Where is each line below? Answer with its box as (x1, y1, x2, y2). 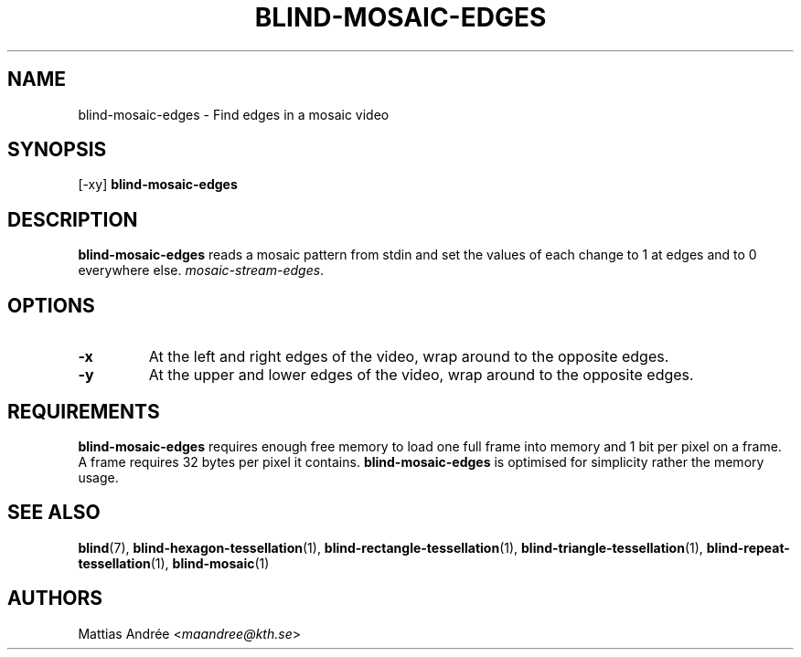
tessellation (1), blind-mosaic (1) (78, 555, 270, 571)
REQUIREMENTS (7, 399, 160, 423)
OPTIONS (7, 293, 95, 317)
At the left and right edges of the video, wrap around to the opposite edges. (148, 347, 669, 366)
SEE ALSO (7, 501, 101, 525)
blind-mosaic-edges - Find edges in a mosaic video (78, 106, 390, 122)
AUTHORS (7, 587, 103, 610)
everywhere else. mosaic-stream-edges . (78, 262, 325, 279)
